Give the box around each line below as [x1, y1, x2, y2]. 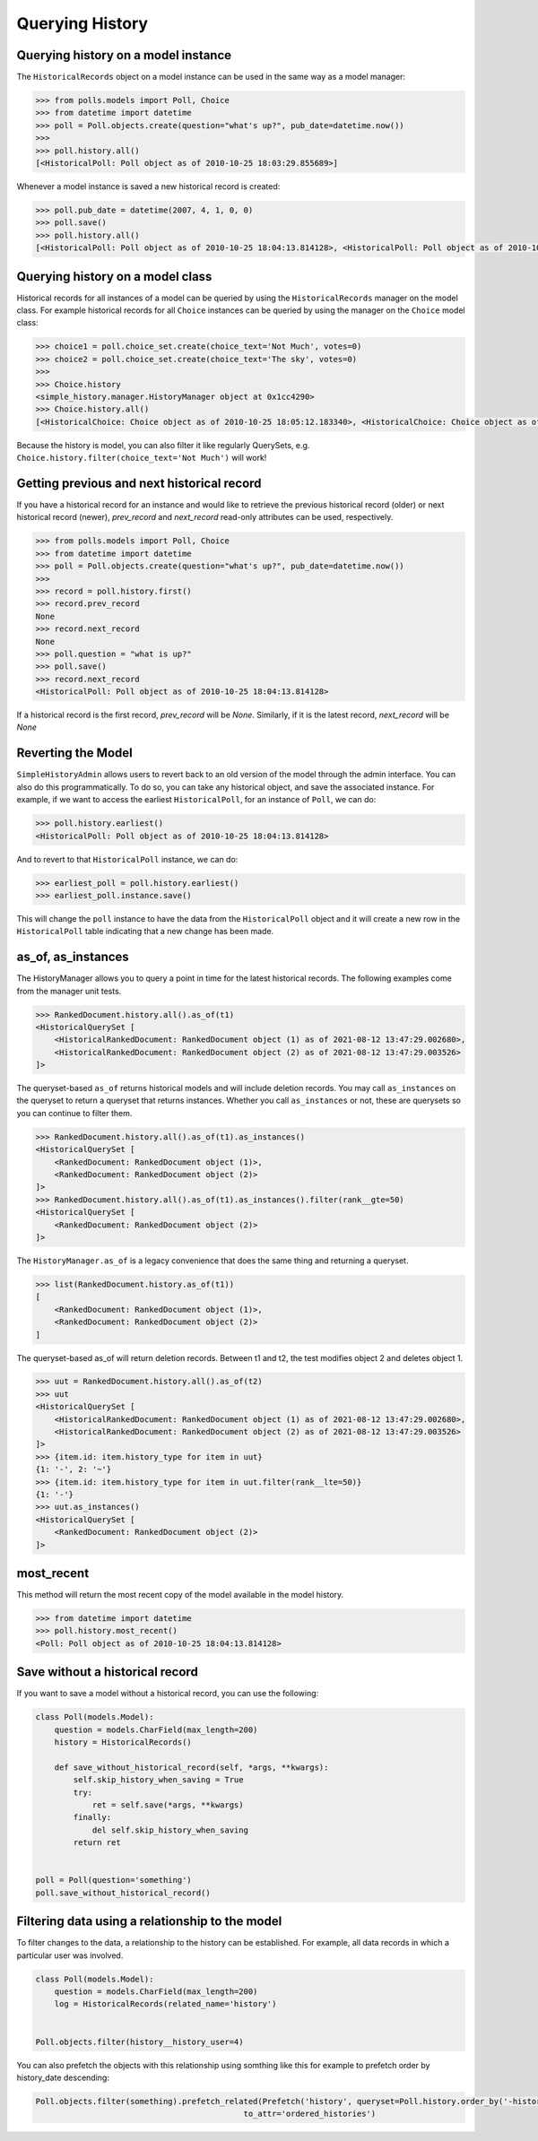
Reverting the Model [16, 745, 134, 761]
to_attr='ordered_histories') [243, 2109, 377, 2119]
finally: [73, 1812, 112, 1823]
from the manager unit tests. [16, 985, 122, 996]
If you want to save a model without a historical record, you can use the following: [16, 1688, 319, 1699]
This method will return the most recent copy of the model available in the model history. [16, 1590, 344, 1600]
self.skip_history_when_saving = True [73, 1775, 244, 1785]
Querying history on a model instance [16, 48, 232, 63]
